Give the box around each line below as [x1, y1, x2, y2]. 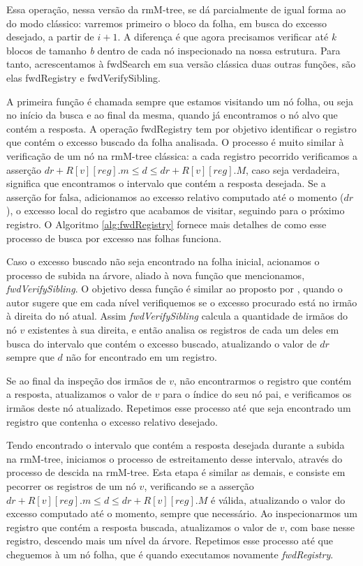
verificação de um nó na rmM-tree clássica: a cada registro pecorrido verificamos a [6, 148, 358, 163]
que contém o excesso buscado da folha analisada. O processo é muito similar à [6, 135, 344, 149]
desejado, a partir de [6, 29, 94, 44]
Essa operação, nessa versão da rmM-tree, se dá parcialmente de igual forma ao [6, 2, 346, 16]
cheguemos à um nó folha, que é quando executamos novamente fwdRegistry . [6, 546, 334, 561]
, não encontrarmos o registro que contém [174, 373, 352, 387]
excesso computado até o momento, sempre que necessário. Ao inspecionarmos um [6, 506, 358, 521]
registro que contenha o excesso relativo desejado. [6, 414, 218, 429]
